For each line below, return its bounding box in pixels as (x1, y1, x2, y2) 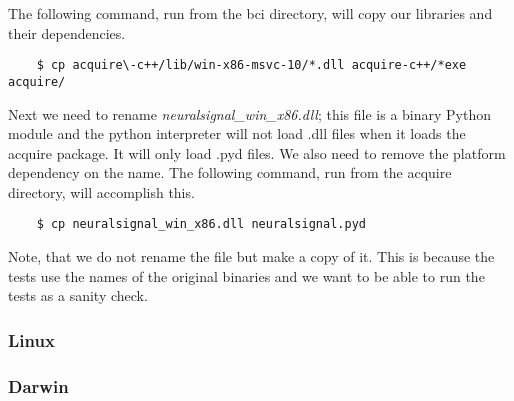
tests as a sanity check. (8, 285, 148, 306)
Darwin (8, 373, 69, 398)
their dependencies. (8, 22, 126, 43)
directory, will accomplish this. (8, 181, 195, 202)
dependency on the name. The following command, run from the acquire (8, 162, 452, 183)
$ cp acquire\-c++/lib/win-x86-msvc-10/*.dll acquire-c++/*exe (36, 58, 467, 73)
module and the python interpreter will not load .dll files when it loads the (8, 123, 466, 144)
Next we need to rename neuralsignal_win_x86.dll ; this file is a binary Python (8, 103, 492, 124)
